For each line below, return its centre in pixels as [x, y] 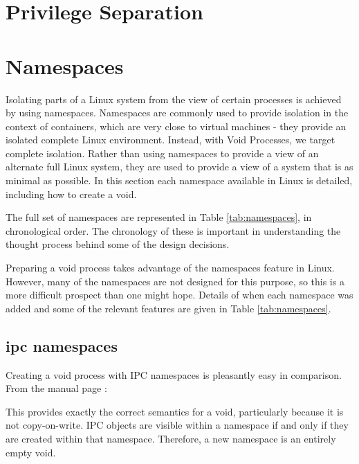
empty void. [31, 452]
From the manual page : [56, 388]
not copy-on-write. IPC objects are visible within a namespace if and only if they [177, 425]
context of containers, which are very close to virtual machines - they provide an [176, 126]
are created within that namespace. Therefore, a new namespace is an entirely [171, 438]
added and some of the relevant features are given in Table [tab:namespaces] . [168, 308]
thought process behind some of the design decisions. [118, 244]
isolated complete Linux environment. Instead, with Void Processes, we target [171, 140]
